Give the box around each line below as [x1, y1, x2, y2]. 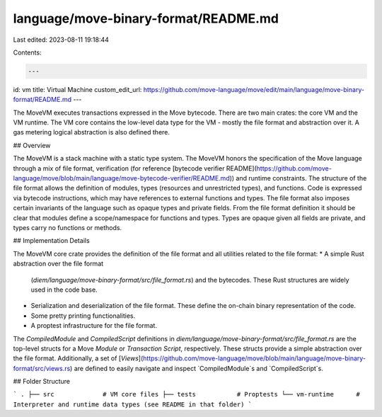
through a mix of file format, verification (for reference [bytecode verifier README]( [13, 164, 257, 173]
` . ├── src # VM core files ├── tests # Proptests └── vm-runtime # [13, 390, 360, 399]
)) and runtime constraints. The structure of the [229, 174, 367, 183]
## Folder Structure [13, 377, 71, 386]
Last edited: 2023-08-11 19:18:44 [13, 35, 110, 44]
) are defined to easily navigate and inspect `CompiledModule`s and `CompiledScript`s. [69, 364, 323, 372]
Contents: [13, 48, 42, 57]
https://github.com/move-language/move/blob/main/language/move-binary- [142, 354, 366, 362]
